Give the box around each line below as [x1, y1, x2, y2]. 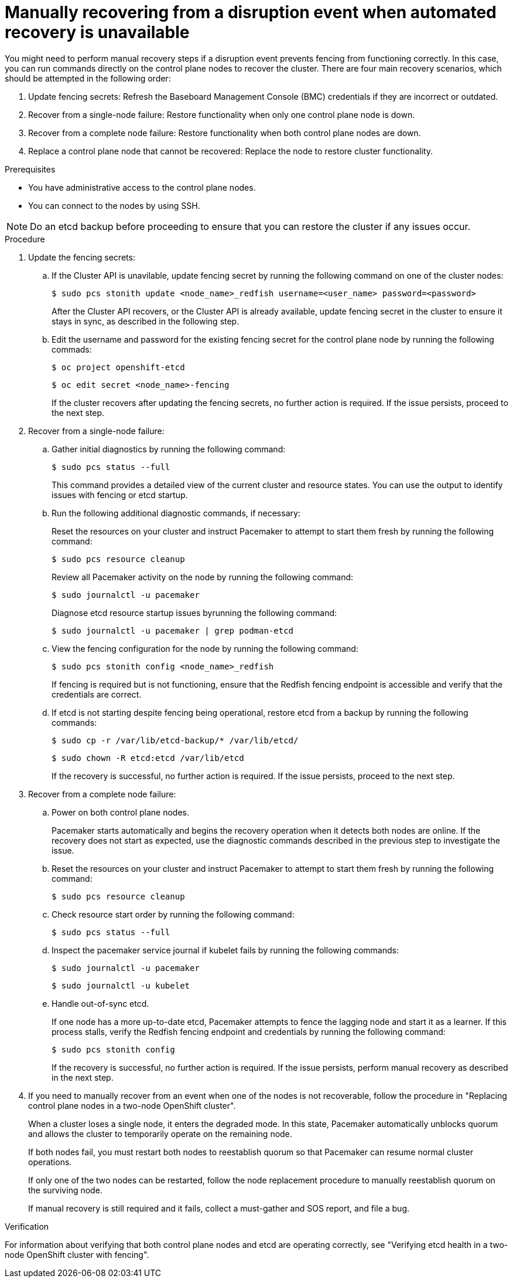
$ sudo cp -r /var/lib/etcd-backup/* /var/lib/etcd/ [52, 735, 299, 745]
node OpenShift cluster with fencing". [5, 1249, 149, 1260]
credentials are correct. [52, 689, 142, 699]
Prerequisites [5, 164, 56, 174]
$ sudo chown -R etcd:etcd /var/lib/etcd [52, 753, 244, 763]
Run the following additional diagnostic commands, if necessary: [52, 507, 300, 518]
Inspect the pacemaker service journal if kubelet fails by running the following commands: [52, 945, 399, 955]
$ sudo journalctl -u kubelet [52, 980, 190, 990]
